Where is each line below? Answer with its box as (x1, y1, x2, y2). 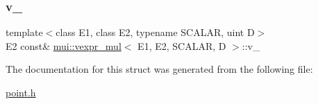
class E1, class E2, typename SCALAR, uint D (56, 25, 255, 40)
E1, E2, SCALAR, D (137, 38, 226, 53)
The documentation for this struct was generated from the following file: (6, 62, 313, 76)
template (6, 25, 43, 40)
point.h (6, 85, 36, 99)
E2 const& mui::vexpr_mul (6, 38, 122, 53)
